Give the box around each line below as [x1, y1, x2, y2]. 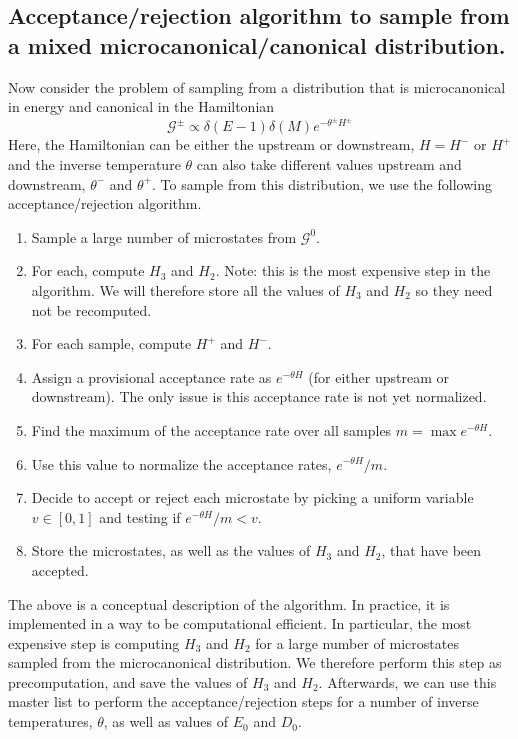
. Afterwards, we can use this [318, 671, 497, 692]
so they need [415, 279, 493, 300]
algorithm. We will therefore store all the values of [31, 279, 340, 300]
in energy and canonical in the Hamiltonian [8, 96, 275, 117]
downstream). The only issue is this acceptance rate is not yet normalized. [31, 386, 487, 407]
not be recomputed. [31, 299, 152, 320]
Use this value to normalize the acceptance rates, [31, 453, 332, 474]
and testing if [99, 506, 181, 527]
